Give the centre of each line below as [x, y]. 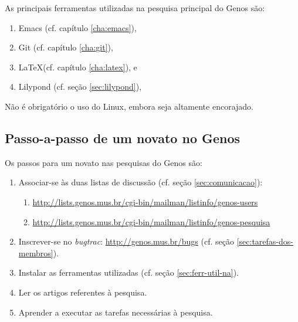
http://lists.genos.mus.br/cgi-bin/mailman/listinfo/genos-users [145, 201]
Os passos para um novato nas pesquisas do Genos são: [104, 162]
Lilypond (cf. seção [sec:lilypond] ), [80, 87]
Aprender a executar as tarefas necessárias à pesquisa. [116, 312]
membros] [36, 252]
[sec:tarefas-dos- [265, 241]
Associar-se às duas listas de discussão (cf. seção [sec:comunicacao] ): [140, 182]
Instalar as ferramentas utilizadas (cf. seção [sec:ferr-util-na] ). [128, 272]
